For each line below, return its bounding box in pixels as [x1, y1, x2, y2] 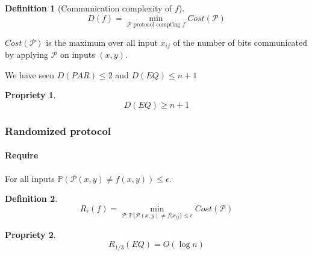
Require [5, 149, 39, 161]
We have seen [5, 68, 55, 81]
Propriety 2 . [5, 228, 56, 240]
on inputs [60, 48, 95, 61]
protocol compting [133, 22, 181, 28]
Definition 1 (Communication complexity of [5, 2, 172, 14]
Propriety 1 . [5, 89, 56, 101]
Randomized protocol [5, 123, 111, 138]
